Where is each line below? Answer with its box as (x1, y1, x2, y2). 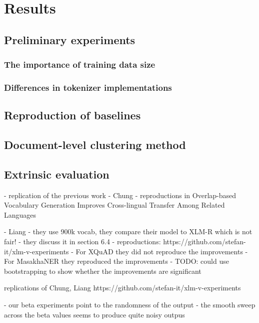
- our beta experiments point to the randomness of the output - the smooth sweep (4, 299, 255, 309)
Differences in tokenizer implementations (4, 81, 172, 93)
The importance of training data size (4, 58, 155, 71)
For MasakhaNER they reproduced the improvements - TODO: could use (4, 256, 229, 266)
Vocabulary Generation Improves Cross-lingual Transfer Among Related (4, 200, 225, 210)
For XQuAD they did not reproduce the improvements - (75, 246, 248, 256)
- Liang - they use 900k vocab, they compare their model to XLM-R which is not (4, 226, 252, 237)
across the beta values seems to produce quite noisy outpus (4, 309, 185, 319)
